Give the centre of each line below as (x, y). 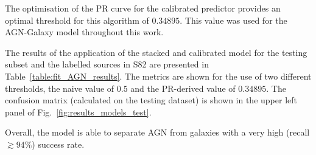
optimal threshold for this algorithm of (77, 20)
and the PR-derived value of (183, 88)
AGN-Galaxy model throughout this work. (84, 32)
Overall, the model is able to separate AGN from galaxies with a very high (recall (157, 132)
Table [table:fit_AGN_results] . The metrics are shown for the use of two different (158, 76)
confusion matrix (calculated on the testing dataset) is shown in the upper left (151, 100)
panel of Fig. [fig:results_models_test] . (78, 112)
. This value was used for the (233, 20)
